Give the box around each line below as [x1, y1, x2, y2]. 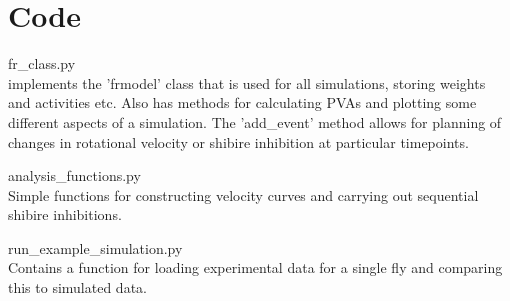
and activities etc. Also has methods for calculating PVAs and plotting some [8, 92, 477, 113]
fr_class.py [8, 53, 76, 74]
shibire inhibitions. [8, 204, 122, 225]
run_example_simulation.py [8, 237, 183, 258]
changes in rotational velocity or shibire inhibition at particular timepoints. [8, 131, 469, 152]
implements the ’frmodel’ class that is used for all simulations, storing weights [8, 72, 486, 93]
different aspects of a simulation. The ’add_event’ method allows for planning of [8, 111, 502, 132]
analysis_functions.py [8, 165, 141, 186]
